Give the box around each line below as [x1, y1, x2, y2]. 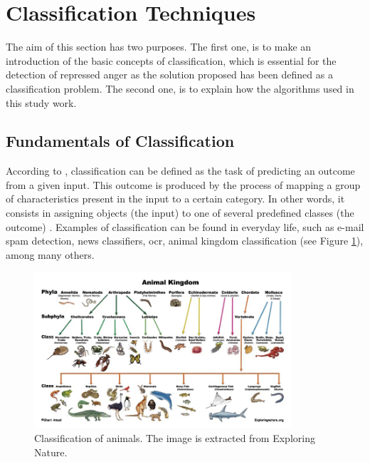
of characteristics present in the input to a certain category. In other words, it [6, 191, 345, 206]
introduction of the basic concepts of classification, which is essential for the [6, 53, 337, 68]
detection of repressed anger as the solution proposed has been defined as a [6, 67, 333, 82]
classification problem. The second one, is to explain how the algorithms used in [6, 81, 354, 96]
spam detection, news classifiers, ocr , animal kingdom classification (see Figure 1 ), [6, 233, 364, 248]
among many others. [6, 247, 95, 262]
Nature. [34, 444, 68, 459]
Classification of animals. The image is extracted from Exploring [34, 430, 315, 445]
